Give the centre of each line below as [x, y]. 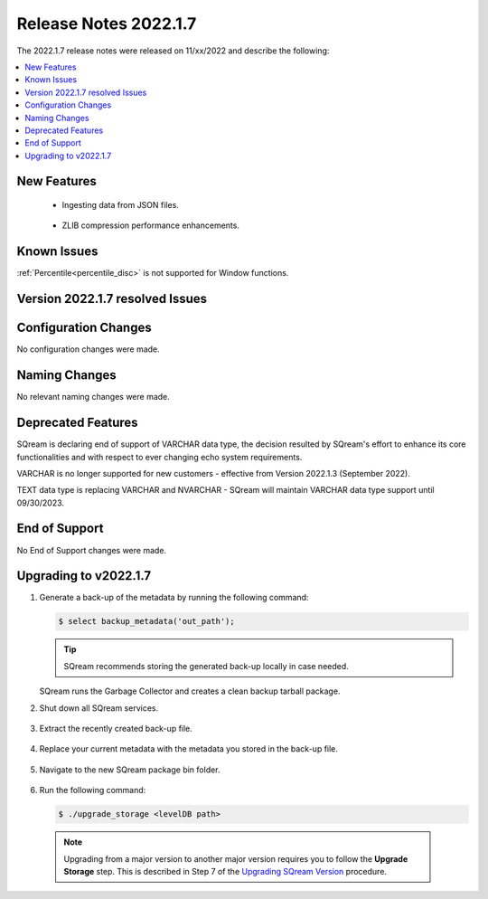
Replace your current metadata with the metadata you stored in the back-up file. [189, 749]
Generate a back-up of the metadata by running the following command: [174, 598]
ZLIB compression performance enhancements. [150, 225]
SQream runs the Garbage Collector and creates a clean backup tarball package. [190, 691]
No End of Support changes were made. [92, 550]
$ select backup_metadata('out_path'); [146, 621]
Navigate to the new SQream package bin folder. [130, 770]
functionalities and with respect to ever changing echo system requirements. [160, 457]
